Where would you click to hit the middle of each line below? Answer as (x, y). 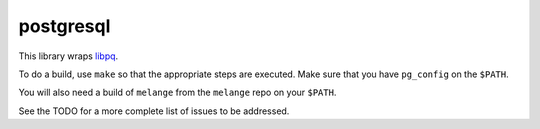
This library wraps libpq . (68, 56)
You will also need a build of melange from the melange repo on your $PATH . (177, 92)
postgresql (64, 26)
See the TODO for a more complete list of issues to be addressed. (154, 111)
